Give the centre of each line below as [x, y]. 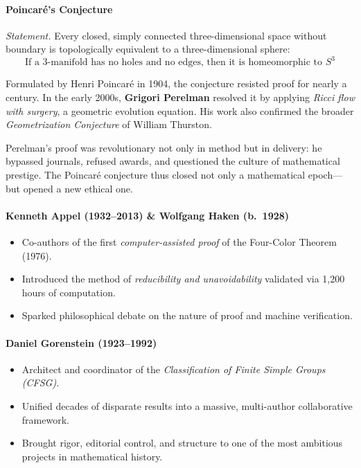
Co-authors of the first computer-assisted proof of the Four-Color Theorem [179, 242]
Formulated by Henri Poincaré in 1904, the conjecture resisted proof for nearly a [176, 83]
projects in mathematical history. [92, 456]
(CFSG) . [41, 382]
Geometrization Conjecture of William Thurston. [109, 124]
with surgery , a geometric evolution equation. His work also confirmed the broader [180, 110]
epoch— [325, 175]
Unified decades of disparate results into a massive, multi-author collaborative [187, 405]
